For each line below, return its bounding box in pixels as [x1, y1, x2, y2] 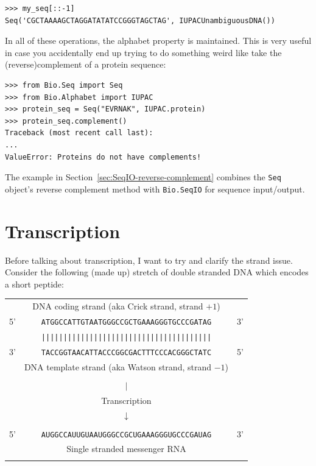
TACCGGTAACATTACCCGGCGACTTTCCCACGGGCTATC [41, 348, 212, 357]
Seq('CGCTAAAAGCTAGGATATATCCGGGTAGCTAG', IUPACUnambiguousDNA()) [5, 16, 275, 25]
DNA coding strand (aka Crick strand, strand [32, 300, 203, 312]
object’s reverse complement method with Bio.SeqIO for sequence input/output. [5, 182, 305, 195]
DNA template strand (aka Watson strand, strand [24, 360, 211, 373]
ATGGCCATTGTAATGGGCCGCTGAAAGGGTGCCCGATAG [41, 317, 212, 327]
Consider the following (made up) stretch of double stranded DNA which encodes [5, 266, 309, 278]
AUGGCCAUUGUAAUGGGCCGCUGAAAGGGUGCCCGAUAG [41, 430, 212, 439]
